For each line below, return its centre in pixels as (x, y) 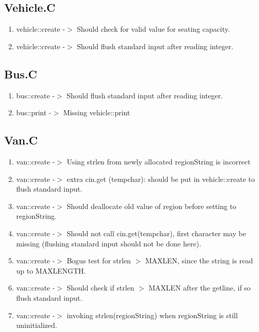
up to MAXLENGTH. (51, 270)
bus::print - (34, 112)
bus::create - (35, 95)
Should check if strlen (101, 288)
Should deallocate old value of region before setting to (152, 206)
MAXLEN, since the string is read (199, 261)
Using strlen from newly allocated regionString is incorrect (159, 161)
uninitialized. (37, 325)
